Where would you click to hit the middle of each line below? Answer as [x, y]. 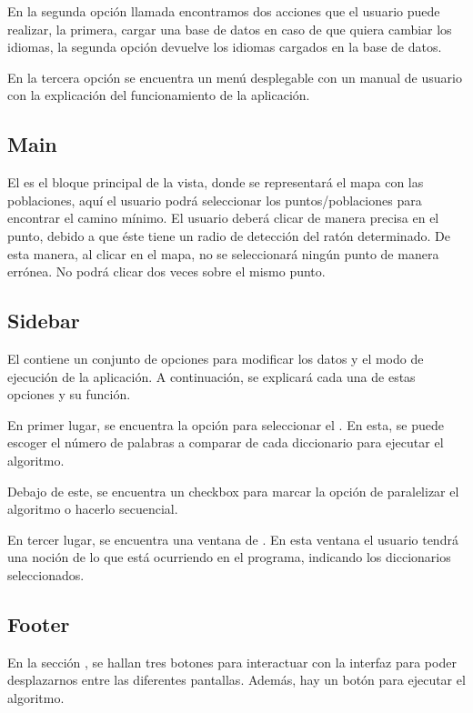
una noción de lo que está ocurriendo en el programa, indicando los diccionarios [229, 557]
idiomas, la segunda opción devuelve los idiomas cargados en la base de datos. [225, 47]
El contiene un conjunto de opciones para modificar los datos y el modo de [216, 358]
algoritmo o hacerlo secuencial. [93, 509]
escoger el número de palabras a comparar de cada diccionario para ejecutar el [226, 442]
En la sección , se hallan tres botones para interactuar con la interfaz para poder [232, 662]
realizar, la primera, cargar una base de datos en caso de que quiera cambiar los [230, 29]
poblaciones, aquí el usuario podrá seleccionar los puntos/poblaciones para [215, 200]
